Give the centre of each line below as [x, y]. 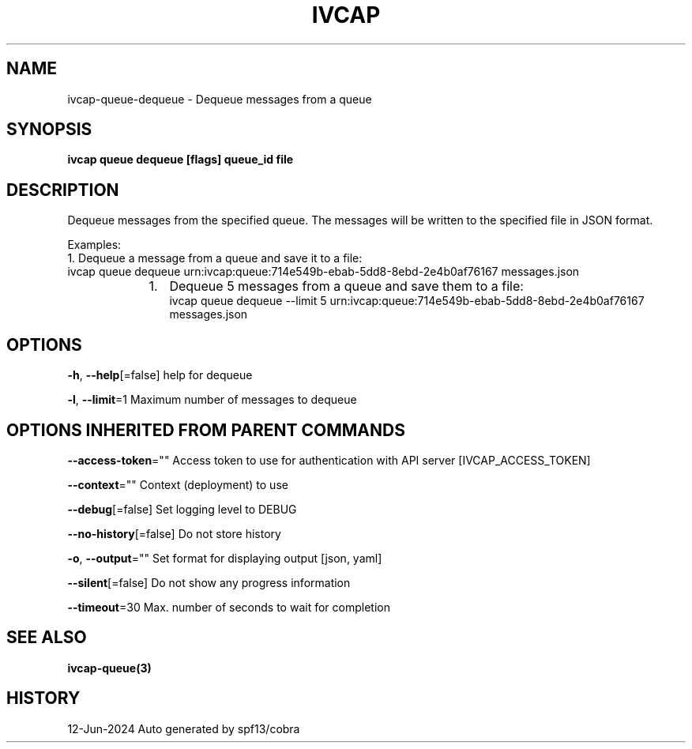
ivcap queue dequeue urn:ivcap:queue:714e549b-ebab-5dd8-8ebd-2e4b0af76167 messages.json [323, 272]
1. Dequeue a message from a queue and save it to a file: [215, 258]
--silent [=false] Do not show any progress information [209, 582]
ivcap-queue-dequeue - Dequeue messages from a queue [220, 99]
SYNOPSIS [49, 130]
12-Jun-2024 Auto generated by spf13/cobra [184, 728]
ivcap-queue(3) [109, 668]
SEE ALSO [47, 638]
